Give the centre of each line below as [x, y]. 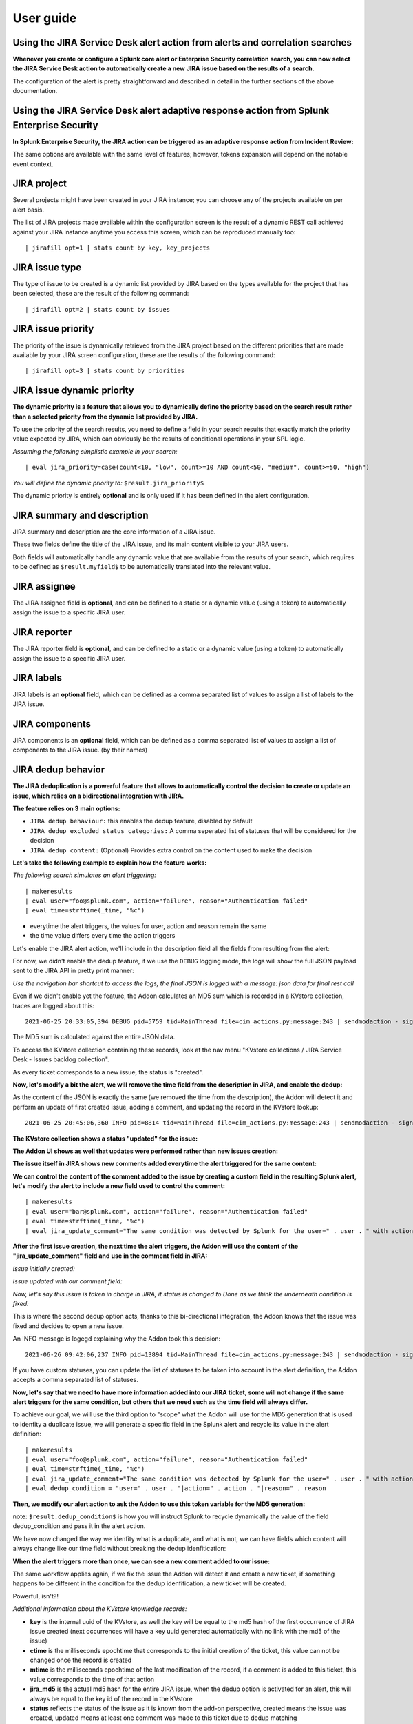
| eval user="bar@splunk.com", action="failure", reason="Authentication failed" [167, 1211]
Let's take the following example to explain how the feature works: [110, 863]
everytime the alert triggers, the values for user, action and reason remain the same [148, 926]
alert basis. [29, 210]
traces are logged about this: [54, 1005]
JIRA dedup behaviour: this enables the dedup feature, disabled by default [141, 821]
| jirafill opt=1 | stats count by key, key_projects [117, 248]
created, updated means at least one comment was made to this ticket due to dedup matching [163, 1718]
